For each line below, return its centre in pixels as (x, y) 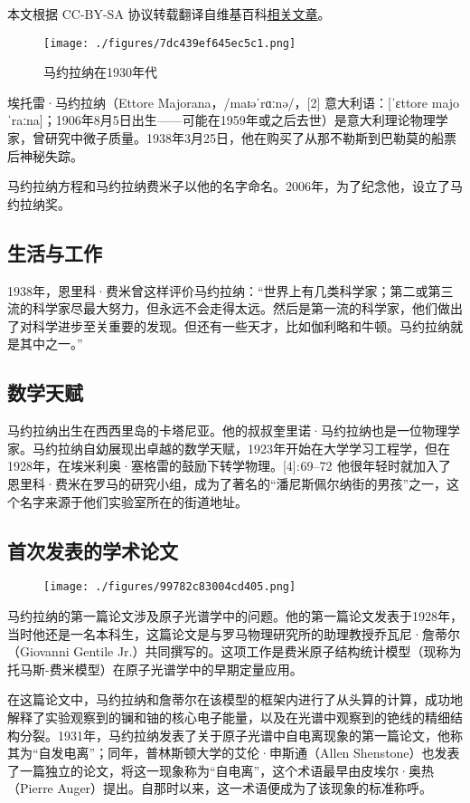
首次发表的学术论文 (93, 550)
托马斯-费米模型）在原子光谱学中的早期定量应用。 (155, 669)
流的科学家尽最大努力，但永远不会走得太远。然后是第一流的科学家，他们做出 (235, 308)
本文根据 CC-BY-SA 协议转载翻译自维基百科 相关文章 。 (169, 14)
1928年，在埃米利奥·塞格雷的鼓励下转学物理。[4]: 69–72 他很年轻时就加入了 (229, 466)
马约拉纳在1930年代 (100, 72)
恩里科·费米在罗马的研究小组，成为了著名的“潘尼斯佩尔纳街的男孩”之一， (227, 483)
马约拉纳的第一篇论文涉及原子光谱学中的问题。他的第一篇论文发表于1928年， (235, 616)
